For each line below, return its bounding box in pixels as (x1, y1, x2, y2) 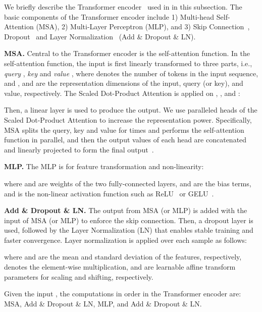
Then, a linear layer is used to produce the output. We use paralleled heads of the (4, 105, 257, 115)
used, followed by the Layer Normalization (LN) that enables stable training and (4, 225, 253, 235)
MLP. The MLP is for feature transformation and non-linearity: (4, 161, 204, 172)
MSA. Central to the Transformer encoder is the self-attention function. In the (4, 48, 250, 59)
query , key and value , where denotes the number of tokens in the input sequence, (4, 68, 258, 78)
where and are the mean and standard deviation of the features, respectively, (4, 251, 242, 262)
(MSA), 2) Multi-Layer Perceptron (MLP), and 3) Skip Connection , (36, 21, 250, 32)
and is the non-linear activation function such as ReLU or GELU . (4, 188, 214, 198)
